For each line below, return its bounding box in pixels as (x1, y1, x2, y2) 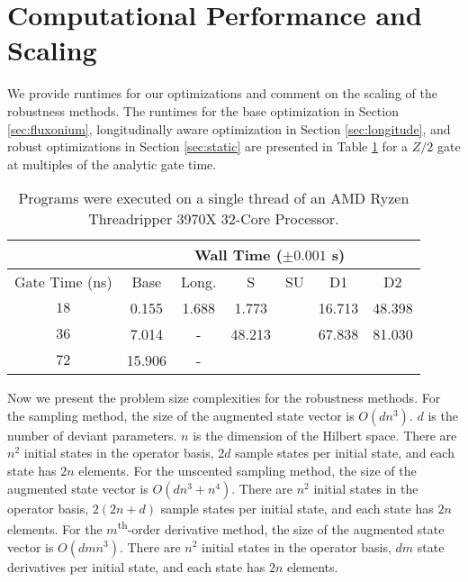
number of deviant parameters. (7, 425, 177, 444)
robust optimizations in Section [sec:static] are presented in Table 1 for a (7, 137, 409, 156)
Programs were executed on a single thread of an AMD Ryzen (18, 187, 409, 209)
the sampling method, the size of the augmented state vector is (7, 405, 355, 424)
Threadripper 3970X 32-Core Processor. (88, 208, 339, 230)
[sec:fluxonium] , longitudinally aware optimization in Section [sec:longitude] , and (7, 119, 451, 138)
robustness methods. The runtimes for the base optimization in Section (7, 101, 399, 120)
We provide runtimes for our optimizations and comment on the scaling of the (7, 84, 437, 103)
